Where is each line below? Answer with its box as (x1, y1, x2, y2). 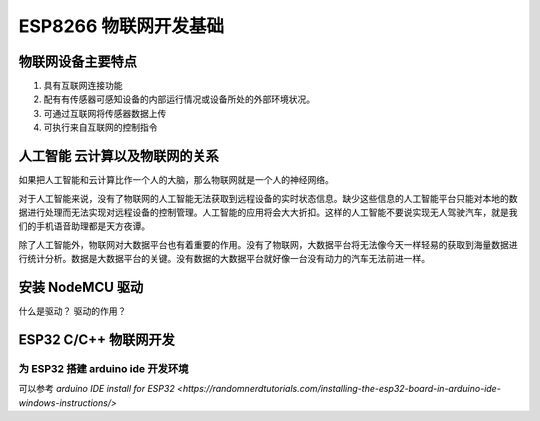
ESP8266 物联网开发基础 (18, 15, 225, 37)
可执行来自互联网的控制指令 (43, 121, 158, 134)
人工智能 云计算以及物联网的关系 (18, 148, 219, 165)
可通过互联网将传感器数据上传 (43, 107, 167, 119)
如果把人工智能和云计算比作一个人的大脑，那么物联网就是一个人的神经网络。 (18, 174, 334, 186)
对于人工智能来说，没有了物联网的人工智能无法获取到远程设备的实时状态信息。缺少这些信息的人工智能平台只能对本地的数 (18, 192, 518, 204)
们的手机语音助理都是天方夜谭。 (18, 220, 150, 232)
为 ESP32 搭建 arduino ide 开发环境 (18, 361, 189, 375)
